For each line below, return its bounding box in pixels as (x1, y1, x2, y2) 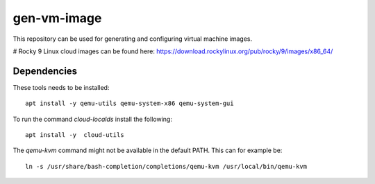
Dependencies (12, 65, 78, 77)
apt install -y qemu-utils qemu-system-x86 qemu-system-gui (25, 100, 234, 107)
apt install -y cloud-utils (25, 131, 124, 139)
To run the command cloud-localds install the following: (12, 115, 173, 123)
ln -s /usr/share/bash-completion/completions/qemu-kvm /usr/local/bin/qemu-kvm (25, 163, 308, 170)
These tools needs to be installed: (12, 83, 110, 91)
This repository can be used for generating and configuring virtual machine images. (12, 35, 253, 43)
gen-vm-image (12, 10, 102, 26)
